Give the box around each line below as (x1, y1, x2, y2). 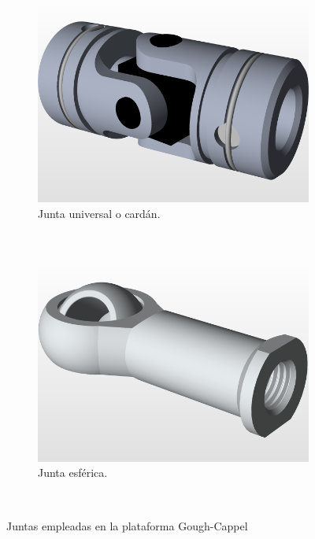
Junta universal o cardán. (38, 205, 161, 221)
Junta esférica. (38, 464, 108, 481)
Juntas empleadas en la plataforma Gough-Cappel (6, 517, 248, 533)
